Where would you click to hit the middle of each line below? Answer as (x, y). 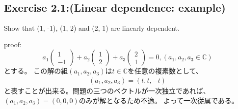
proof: (13, 44)
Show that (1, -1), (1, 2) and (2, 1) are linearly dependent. (92, 28)
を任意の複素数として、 (165, 71)
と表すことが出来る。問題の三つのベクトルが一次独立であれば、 (107, 91)
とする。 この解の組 (36, 71)
